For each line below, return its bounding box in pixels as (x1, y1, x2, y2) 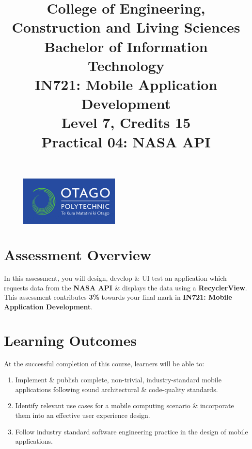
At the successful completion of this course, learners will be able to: (4, 358, 205, 368)
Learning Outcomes (4, 330, 137, 350)
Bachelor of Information (44, 36, 208, 56)
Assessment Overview (4, 245, 152, 265)
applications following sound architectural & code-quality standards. (15, 384, 218, 394)
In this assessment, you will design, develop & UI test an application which (4, 273, 227, 283)
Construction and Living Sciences (12, 17, 240, 37)
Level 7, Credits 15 (61, 112, 191, 132)
